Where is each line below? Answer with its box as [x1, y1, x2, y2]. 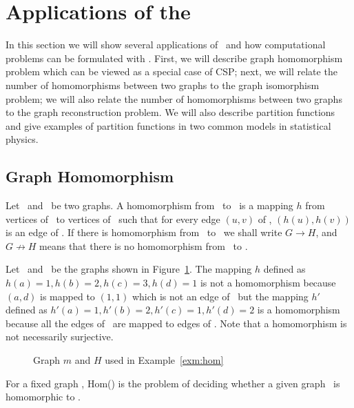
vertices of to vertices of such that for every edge [6, 211, 220, 226]
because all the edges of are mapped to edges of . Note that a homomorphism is [6, 315, 347, 330]
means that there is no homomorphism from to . [39, 238, 248, 253]
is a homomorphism [257, 302, 340, 317]
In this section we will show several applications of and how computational [6, 37, 326, 52]
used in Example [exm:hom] [105, 353, 224, 367]
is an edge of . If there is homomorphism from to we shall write [6, 225, 282, 240]
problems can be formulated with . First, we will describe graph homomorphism [6, 50, 343, 65]
